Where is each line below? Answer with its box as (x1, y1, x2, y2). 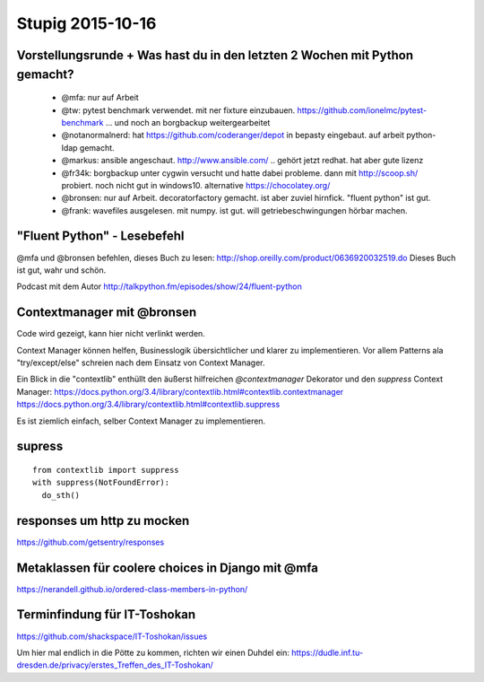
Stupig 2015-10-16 (16, 13, 157, 33)
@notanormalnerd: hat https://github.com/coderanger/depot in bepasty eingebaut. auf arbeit (61, 130, 405, 141)
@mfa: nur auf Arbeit (61, 92, 139, 103)
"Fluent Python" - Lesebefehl (16, 229, 185, 244)
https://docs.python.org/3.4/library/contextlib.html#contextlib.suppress (16, 399, 281, 410)
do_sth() (41, 490, 81, 500)
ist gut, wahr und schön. (16, 265, 107, 275)
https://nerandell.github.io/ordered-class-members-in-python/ (16, 583, 248, 594)
